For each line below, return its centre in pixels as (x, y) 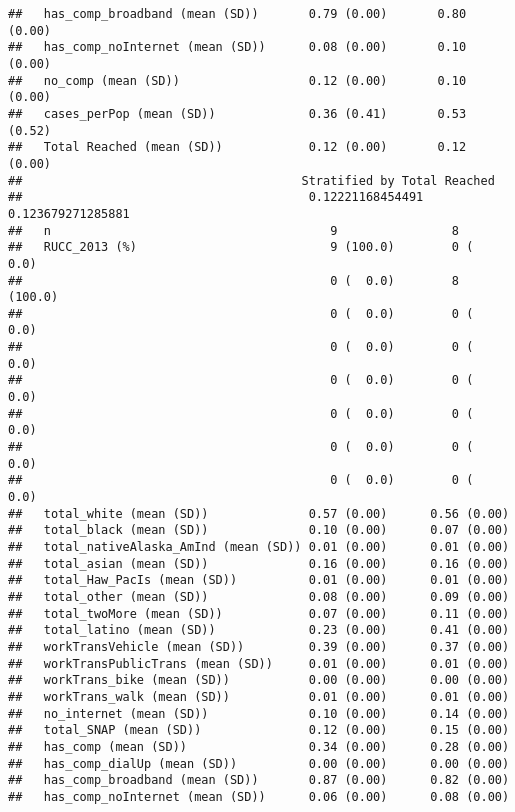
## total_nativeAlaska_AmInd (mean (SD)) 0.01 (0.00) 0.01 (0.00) (259, 547)
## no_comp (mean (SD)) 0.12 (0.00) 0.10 (237, 80)
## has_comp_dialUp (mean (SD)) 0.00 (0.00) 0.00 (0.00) (259, 763)
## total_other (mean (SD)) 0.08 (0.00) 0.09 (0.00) (259, 596)
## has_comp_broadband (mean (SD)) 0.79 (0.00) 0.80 (237, 14)
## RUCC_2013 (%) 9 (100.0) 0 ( (241, 247)
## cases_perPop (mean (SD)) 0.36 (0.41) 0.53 (237, 113)
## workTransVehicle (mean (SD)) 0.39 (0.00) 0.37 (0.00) (259, 646)
